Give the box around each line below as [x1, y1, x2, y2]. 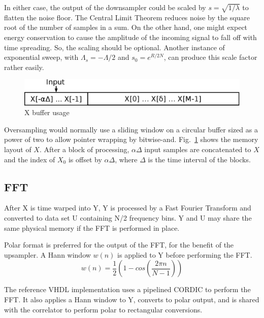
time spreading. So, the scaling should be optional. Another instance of [4, 42, 225, 52]
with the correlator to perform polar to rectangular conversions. [4, 304, 203, 314]
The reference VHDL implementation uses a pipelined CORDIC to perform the [4, 284, 251, 295]
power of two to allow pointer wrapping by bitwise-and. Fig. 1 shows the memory [4, 134, 258, 145]
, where [115, 154, 138, 164]
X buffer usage [24, 107, 70, 118]
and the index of [4, 154, 55, 164]
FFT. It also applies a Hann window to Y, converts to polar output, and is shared [4, 294, 259, 304]
